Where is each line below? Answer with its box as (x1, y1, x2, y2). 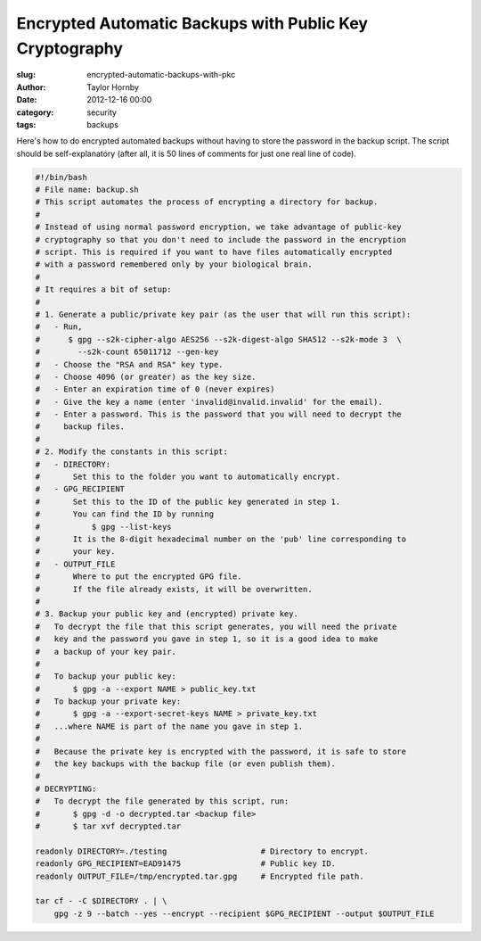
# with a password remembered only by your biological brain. (35, 260, 313, 269)
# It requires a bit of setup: (35, 285, 173, 294)
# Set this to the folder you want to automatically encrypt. (35, 472, 341, 482)
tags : (16, 119, 37, 129)
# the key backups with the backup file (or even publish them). (35, 759, 337, 769)
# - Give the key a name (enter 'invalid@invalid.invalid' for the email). (35, 397, 383, 407)
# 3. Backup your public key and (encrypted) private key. (35, 609, 298, 619)
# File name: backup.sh (35, 185, 140, 195)
